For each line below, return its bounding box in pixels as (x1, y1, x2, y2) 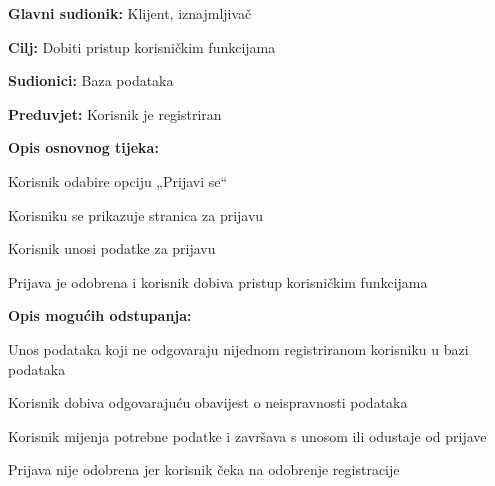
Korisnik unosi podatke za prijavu (8, 238, 216, 259)
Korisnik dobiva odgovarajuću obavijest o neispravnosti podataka (8, 392, 408, 413)
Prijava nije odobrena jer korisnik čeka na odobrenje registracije (8, 459, 400, 480)
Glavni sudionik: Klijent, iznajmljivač (8, 3, 252, 23)
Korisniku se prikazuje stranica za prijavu (8, 204, 264, 225)
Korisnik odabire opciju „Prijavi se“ (8, 170, 228, 191)
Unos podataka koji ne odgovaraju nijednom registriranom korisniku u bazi (8, 338, 469, 359)
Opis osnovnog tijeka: (8, 137, 159, 158)
